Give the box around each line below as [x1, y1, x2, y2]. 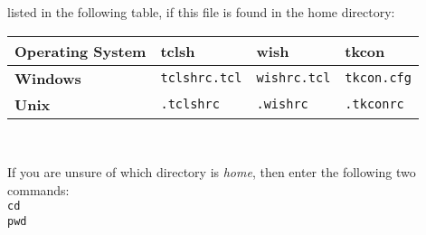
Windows [14, 67, 81, 89]
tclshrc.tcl [160, 70, 242, 86]
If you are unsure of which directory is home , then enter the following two [7, 163, 416, 182]
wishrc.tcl [256, 70, 331, 86]
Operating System [14, 40, 147, 61]
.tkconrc [345, 97, 404, 112]
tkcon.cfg [345, 70, 412, 86]
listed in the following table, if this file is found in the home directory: [7, 3, 395, 21]
